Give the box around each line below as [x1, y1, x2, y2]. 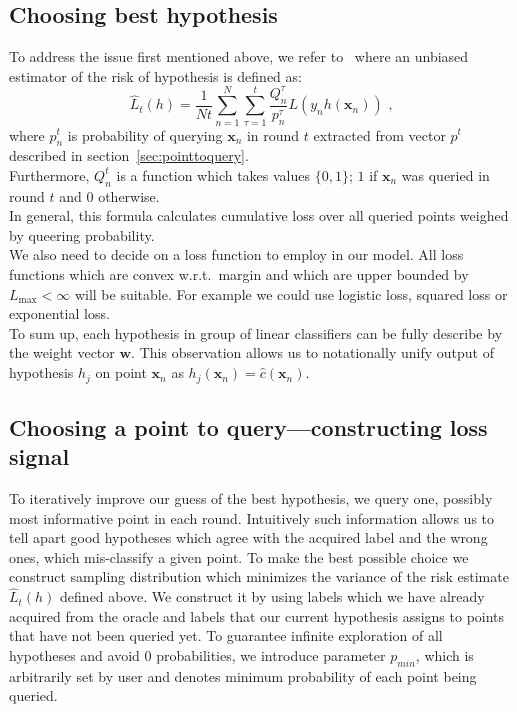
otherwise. [98, 185, 160, 206]
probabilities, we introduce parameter [156, 645, 386, 666]
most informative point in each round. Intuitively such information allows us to [9, 507, 495, 528]
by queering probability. [9, 224, 155, 245]
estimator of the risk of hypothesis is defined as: [9, 65, 302, 86]
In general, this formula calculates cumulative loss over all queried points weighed [9, 205, 509, 226]
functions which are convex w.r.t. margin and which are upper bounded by [9, 264, 469, 285]
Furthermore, [9, 164, 90, 185]
